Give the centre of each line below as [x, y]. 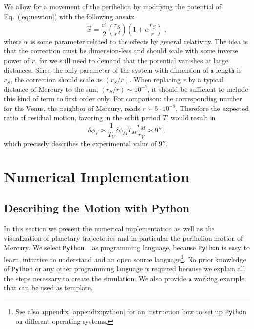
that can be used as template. [48, 288]
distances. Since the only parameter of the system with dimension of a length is [123, 70]
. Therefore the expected [212, 108]
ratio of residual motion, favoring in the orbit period [82, 118]
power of [17, 60]
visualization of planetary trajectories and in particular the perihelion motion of [124, 238]
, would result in [191, 118]
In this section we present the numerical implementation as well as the [109, 228]
